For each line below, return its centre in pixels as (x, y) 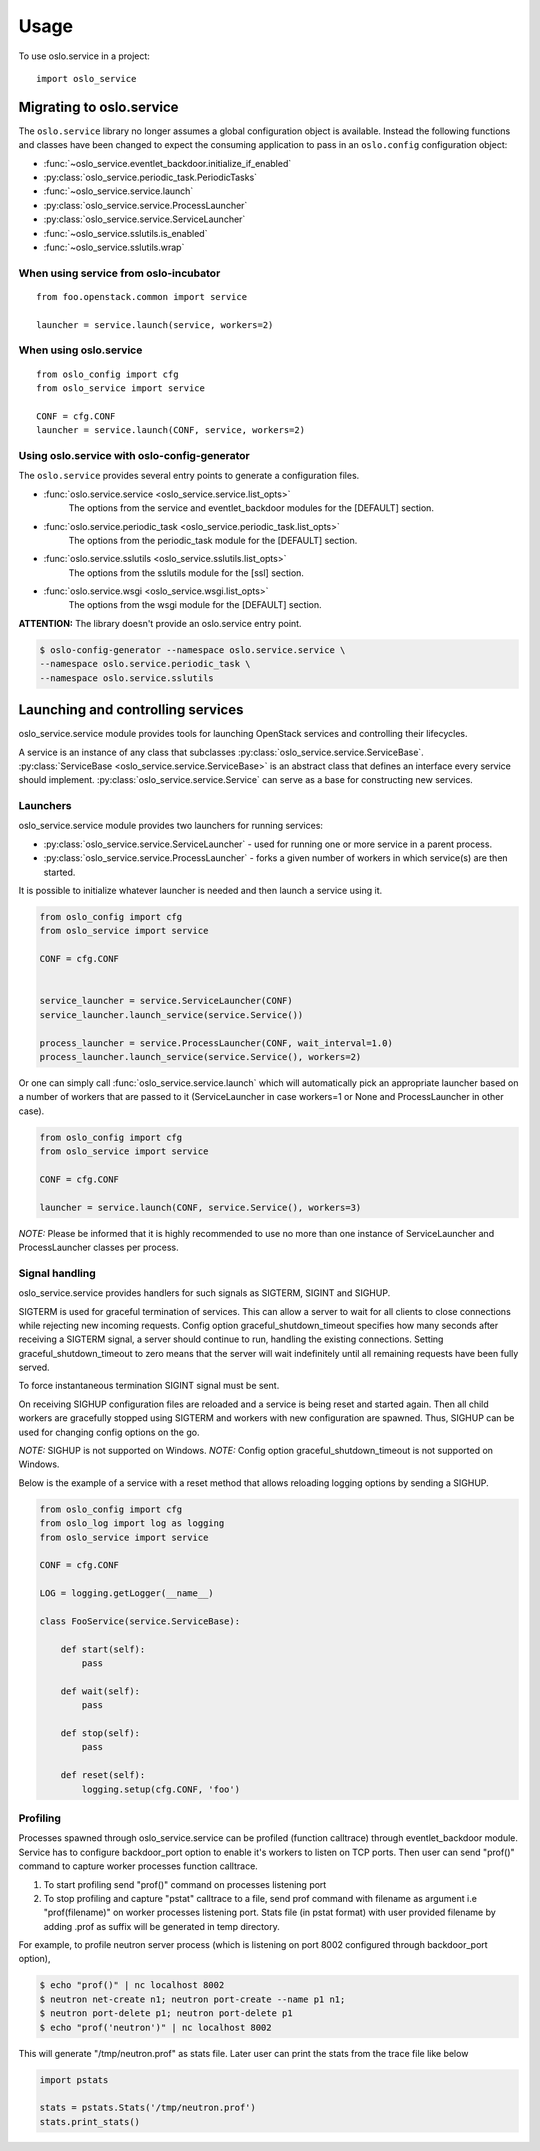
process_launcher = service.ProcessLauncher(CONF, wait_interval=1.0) (216, 1043)
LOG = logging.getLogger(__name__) (126, 1593)
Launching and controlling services (131, 710)
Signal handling (57, 1273)
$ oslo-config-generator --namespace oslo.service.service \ (192, 649)
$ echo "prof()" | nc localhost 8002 (132, 1985)
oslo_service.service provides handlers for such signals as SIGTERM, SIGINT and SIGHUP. (204, 1293)
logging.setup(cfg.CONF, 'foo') (160, 1789)
